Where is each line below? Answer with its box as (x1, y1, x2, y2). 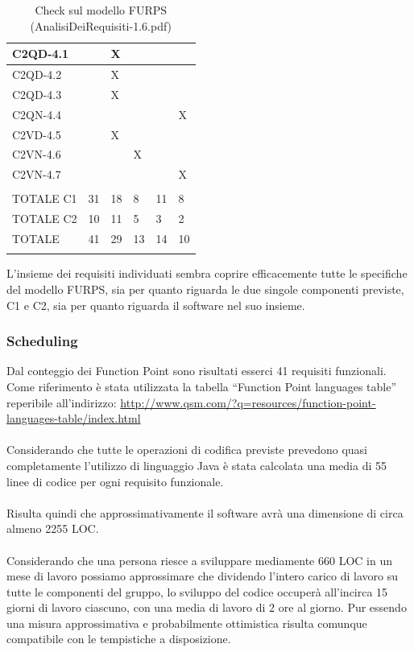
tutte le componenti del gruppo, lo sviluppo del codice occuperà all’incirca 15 (6, 583, 388, 600)
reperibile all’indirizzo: (6, 394, 117, 411)
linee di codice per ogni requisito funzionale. (6, 472, 224, 489)
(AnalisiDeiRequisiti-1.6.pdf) (30, 17, 172, 34)
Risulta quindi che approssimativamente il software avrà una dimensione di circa (6, 504, 404, 521)
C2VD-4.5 (12, 126, 61, 142)
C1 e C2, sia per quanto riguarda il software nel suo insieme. (6, 296, 305, 313)
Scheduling (6, 331, 78, 351)
